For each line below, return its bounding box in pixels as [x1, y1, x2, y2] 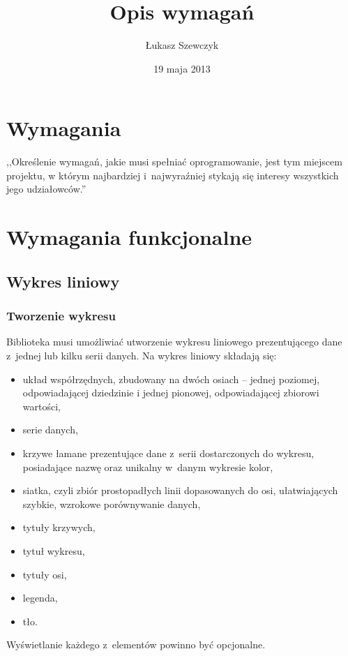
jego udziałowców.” [6, 181, 86, 196]
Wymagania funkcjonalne [6, 223, 252, 251]
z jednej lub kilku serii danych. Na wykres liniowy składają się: [6, 348, 277, 362]
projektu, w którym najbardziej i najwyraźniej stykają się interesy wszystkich [6, 167, 339, 182]
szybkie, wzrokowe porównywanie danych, [22, 496, 201, 511]
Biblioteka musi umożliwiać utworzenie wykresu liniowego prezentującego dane [6, 334, 342, 349]
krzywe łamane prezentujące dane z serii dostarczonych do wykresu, [22, 445, 315, 460]
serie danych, [22, 422, 78, 437]
